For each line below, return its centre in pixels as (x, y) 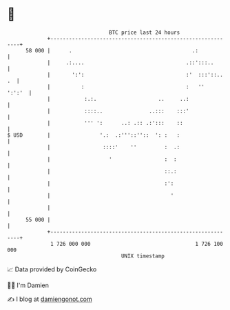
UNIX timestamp (143, 256)
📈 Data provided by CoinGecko (52, 269)
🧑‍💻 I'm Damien (28, 285)
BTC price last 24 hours (145, 32)
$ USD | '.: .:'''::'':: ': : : (94, 135)
